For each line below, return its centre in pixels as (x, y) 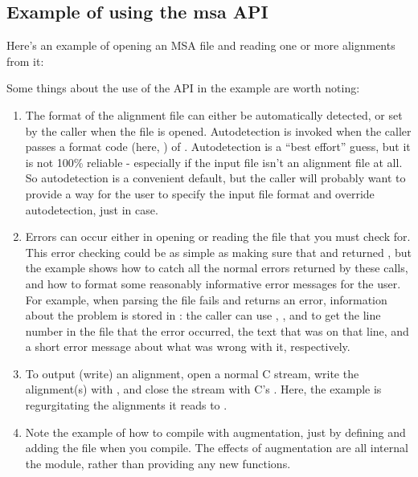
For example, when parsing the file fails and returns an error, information (206, 299)
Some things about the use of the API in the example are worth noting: (183, 88)
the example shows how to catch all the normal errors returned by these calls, (217, 268)
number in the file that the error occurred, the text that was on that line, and (217, 330)
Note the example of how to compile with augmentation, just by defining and (215, 432)
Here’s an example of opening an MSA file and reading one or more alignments (201, 45)
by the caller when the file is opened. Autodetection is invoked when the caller (218, 130)
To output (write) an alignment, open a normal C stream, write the (192, 373)
